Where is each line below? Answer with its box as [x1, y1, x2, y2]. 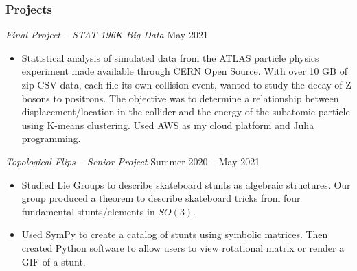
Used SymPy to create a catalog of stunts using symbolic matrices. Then [21, 227, 328, 241]
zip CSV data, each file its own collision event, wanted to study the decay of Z [21, 78, 352, 91]
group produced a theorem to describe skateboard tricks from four [21, 191, 301, 205]
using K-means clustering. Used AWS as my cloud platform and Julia [21, 117, 314, 132]
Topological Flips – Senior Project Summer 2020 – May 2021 [5, 154, 260, 168]
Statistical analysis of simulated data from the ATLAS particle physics [21, 50, 319, 64]
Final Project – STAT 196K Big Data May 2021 [5, 27, 208, 42]
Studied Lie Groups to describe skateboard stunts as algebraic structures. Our [21, 177, 351, 191]
